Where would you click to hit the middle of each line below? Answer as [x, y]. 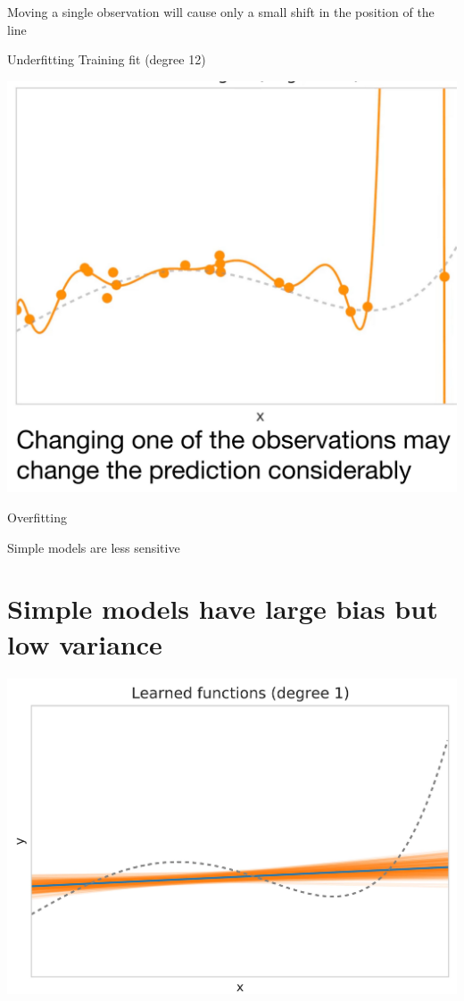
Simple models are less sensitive [94, 547]
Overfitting [37, 517]
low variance [85, 643]
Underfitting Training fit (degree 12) [107, 59]
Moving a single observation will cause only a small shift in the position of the [221, 12]
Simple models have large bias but [223, 609]
